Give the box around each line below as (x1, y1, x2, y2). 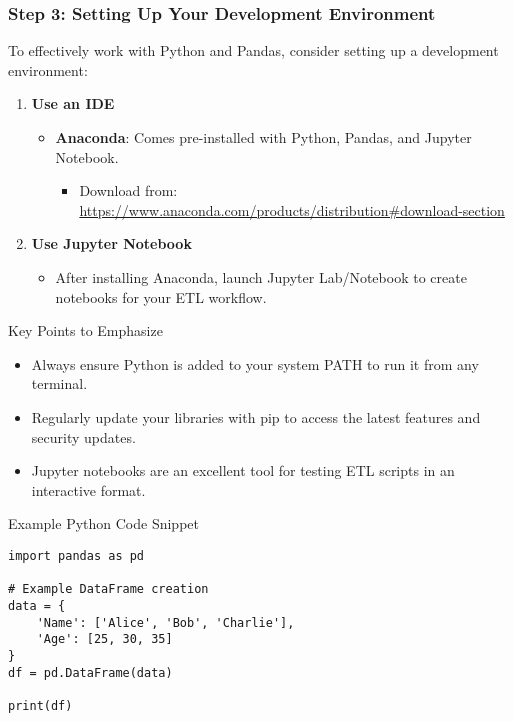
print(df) (8, 698, 73, 713)
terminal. (31, 373, 88, 394)
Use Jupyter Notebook (31, 233, 192, 254)
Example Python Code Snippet (8, 513, 199, 534)
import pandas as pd (8, 548, 145, 563)
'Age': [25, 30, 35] (36, 632, 173, 647)
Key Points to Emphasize (8, 320, 163, 341)
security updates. (31, 426, 136, 447)
